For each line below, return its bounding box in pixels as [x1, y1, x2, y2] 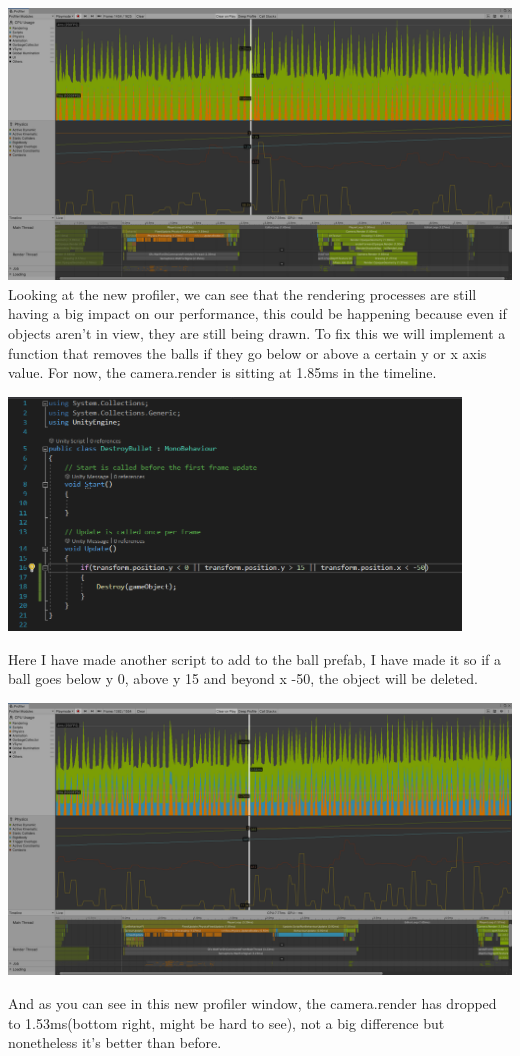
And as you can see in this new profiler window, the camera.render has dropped [8, 993, 497, 1014]
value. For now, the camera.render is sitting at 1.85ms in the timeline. [8, 362, 437, 383]
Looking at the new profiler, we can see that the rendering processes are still [8, 283, 477, 304]
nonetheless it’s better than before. [8, 1032, 222, 1053]
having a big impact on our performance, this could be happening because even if [8, 303, 507, 324]
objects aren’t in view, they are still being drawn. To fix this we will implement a [8, 323, 506, 344]
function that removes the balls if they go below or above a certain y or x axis [8, 342, 487, 363]
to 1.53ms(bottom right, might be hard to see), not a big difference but [8, 1012, 445, 1033]
